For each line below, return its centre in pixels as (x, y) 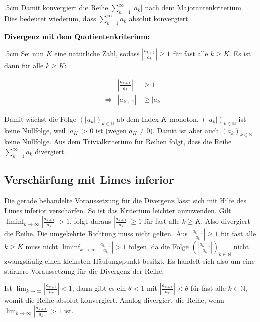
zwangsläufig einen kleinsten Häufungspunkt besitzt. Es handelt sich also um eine (129, 261)
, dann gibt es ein (99, 288)
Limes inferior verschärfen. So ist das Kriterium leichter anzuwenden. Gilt (118, 210)
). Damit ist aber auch (185, 130)
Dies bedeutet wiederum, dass (50, 18)
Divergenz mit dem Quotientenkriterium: (77, 36)
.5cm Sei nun (24, 53)
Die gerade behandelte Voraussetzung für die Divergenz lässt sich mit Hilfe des (125, 201)
